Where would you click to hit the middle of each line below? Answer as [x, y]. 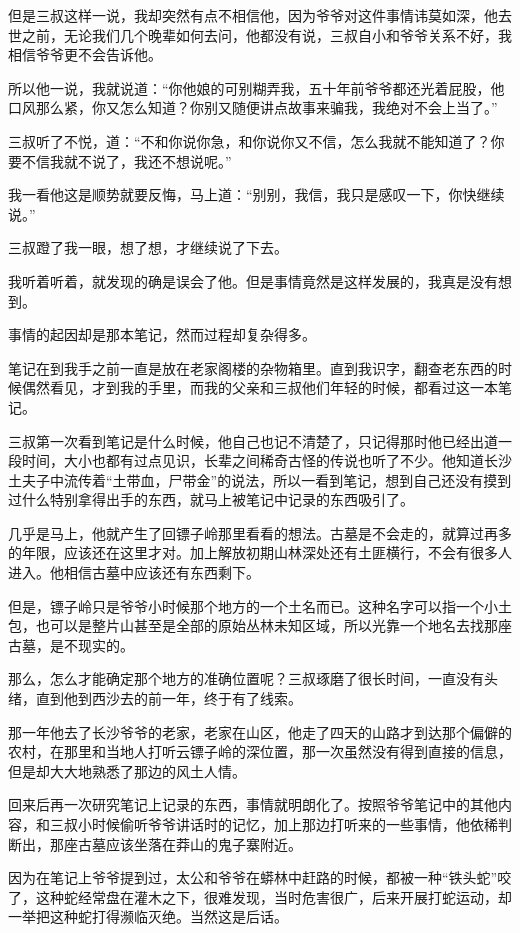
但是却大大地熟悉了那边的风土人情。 [127, 770]
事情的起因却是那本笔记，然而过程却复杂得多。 [162, 334]
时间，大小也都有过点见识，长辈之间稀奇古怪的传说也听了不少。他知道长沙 [266, 460]
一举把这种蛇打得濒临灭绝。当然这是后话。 [148, 916]
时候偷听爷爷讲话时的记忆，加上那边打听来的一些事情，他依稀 [294, 824]
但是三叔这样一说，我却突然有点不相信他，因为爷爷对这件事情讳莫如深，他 [253, 15]
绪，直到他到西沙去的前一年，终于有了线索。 [155, 698]
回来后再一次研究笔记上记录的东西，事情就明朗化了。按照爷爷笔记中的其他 [253, 804]
